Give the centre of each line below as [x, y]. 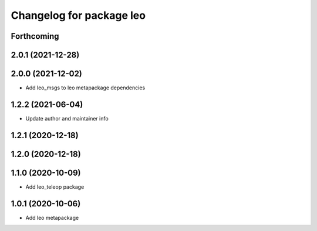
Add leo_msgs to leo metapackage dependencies [85, 88]
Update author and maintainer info [67, 118]
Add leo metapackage [52, 217]
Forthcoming [35, 36]
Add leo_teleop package [55, 187]
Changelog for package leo [78, 15]
